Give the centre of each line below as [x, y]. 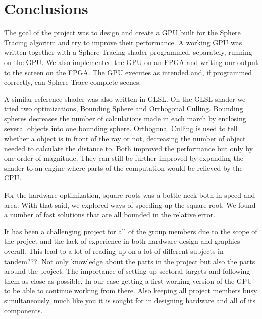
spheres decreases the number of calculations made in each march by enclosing [125, 118]
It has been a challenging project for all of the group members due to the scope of [131, 231]
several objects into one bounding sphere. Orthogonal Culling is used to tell [121, 128]
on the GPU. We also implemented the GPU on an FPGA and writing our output [131, 62]
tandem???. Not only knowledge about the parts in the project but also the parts [130, 261]
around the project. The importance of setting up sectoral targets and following [127, 271]
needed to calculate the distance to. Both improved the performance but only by [129, 148]
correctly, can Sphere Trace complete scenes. [73, 82]
